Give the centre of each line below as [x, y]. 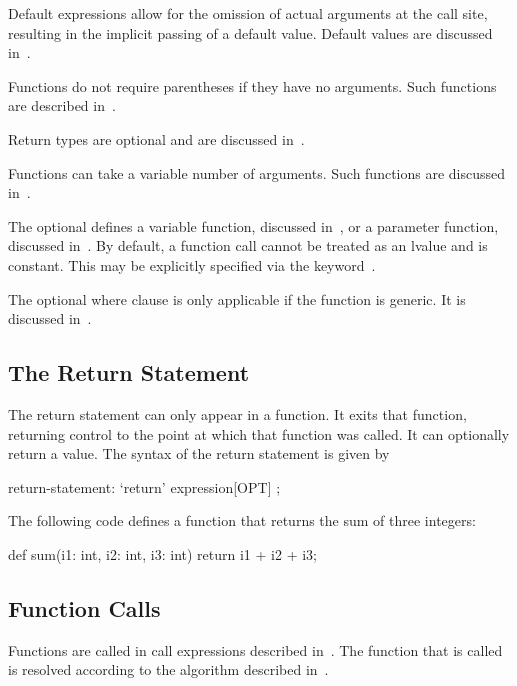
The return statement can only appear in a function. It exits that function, [237, 413]
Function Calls [84, 607]
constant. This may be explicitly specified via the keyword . [192, 264]
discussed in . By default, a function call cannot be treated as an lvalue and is [248, 245]
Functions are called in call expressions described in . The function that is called [255, 649]
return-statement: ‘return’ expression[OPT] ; [144, 486]
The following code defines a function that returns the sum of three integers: [242, 520]
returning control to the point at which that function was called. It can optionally [259, 433]
